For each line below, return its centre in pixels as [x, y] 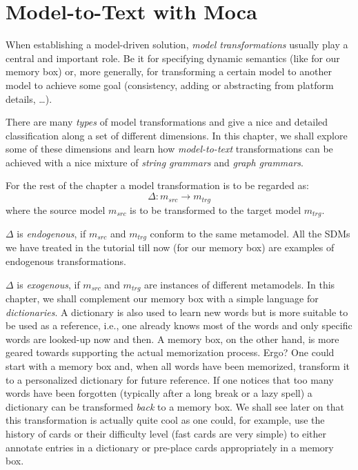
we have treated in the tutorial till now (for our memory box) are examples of [170, 247]
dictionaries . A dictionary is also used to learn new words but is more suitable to [177, 312]
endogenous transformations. [66, 261]
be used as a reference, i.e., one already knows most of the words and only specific [179, 325]
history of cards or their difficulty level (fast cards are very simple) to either [166, 433]
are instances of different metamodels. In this [240, 284]
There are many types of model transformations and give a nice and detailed [167, 122]
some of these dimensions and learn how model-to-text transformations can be [169, 149]
